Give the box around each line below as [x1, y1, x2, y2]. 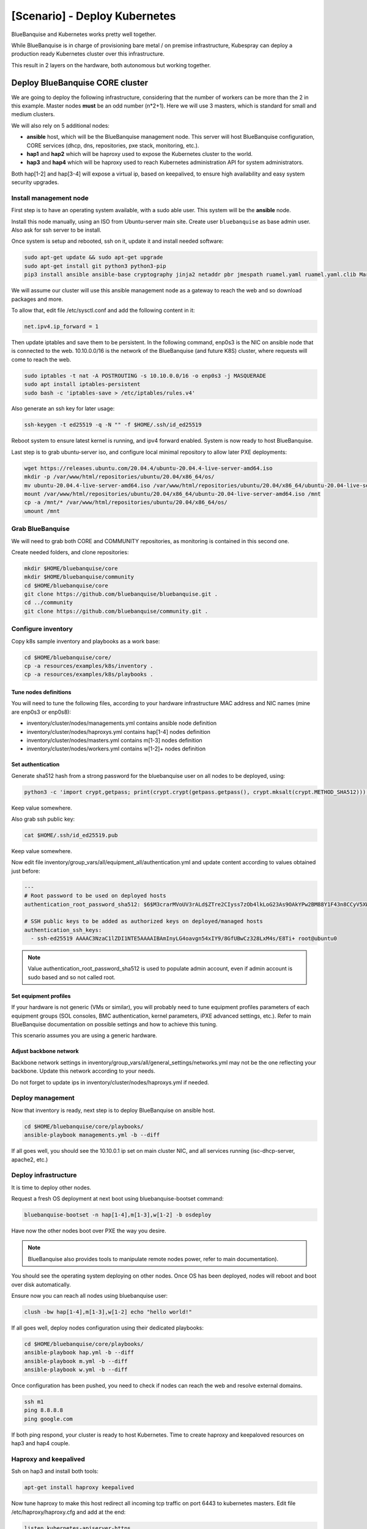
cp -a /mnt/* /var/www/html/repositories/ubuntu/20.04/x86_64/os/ [24, 499, 228, 506]
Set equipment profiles [11, 992, 71, 999]
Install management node [11, 193, 89, 202]
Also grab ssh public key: [11, 815, 75, 823]
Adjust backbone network [11, 1048, 79, 1055]
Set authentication [11, 761, 60, 768]
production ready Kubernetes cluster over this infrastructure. [11, 50, 165, 57]
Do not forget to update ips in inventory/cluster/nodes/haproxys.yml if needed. [11, 1078, 209, 1086]
